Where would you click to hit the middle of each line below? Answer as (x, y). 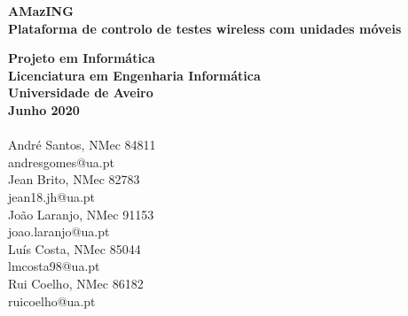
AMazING (41, 11)
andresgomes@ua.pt (61, 162)
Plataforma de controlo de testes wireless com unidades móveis (205, 28)
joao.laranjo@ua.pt (59, 231)
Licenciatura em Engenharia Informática (134, 75)
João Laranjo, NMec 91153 (81, 214)
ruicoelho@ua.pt (52, 301)
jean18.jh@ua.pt (52, 196)
